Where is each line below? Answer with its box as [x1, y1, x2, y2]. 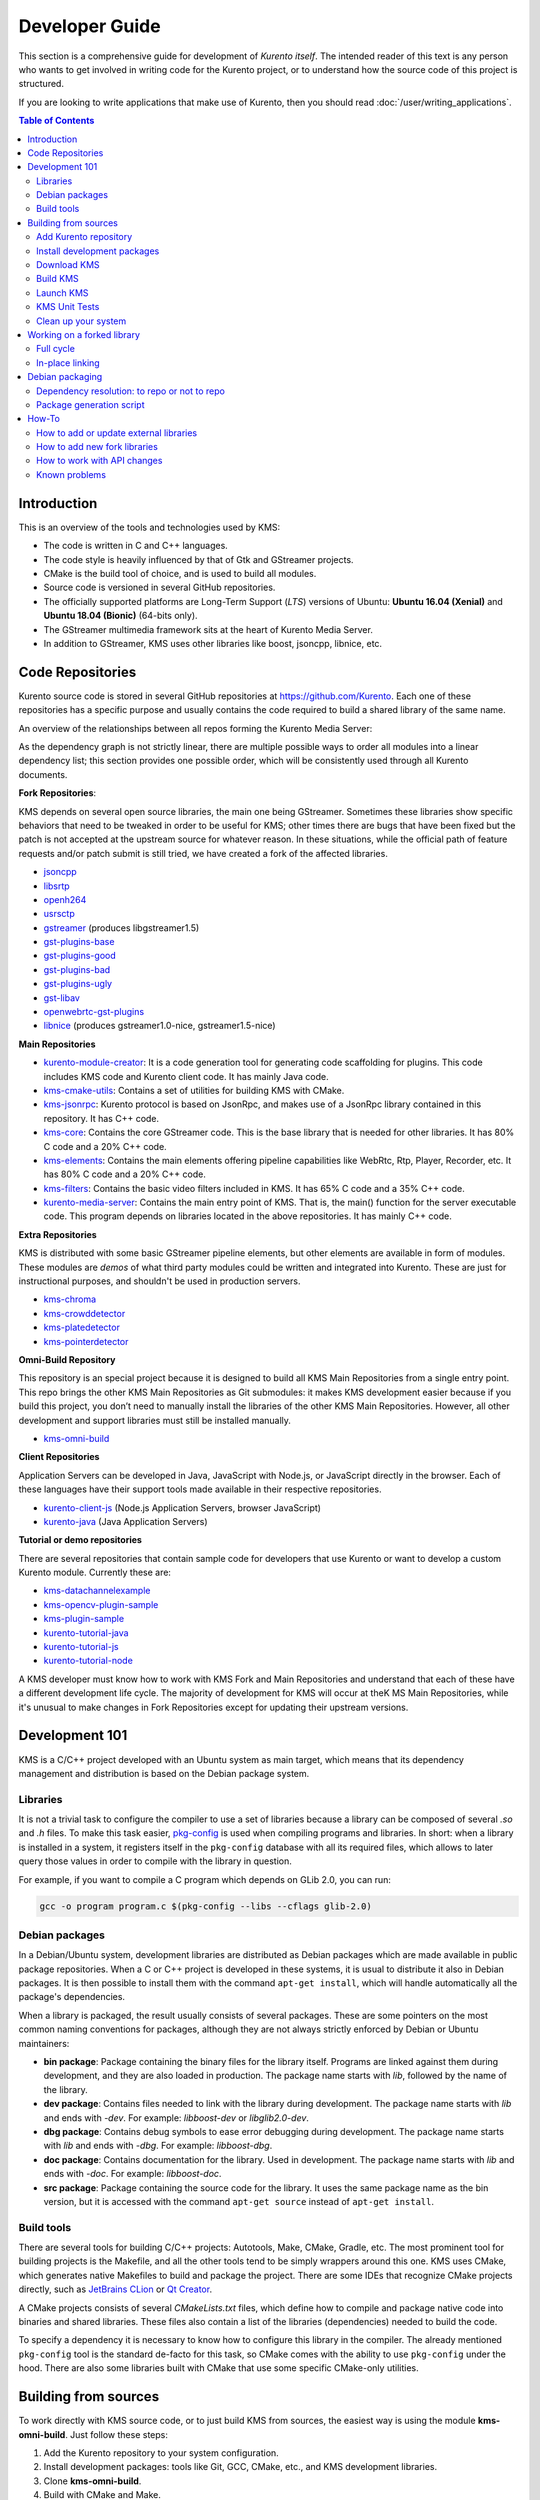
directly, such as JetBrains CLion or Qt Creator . [18, 2283, 213, 2295]
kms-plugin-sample [43, 1613, 125, 1625]
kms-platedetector [43, 1321, 120, 1334]
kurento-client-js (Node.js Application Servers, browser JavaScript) [43, 1501, 322, 1514]
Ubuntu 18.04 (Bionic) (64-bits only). [43, 610, 199, 622]
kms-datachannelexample [43, 1585, 151, 1597]
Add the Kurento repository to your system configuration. [43, 2446, 279, 2459]
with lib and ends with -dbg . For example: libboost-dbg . [43, 2140, 273, 2152]
